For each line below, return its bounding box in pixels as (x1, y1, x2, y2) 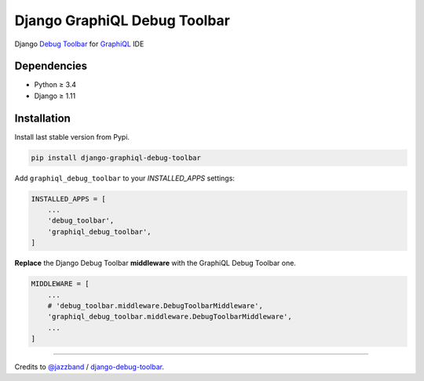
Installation (14, 111, 71, 125)
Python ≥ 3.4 (34, 80, 77, 89)
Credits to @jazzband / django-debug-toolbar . (14, 362, 165, 372)
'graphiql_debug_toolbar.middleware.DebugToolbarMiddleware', (47, 312, 292, 321)
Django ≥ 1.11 (34, 91, 76, 100)
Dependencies (14, 60, 88, 73)
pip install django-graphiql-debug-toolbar (31, 153, 202, 162)
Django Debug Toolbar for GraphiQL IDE (14, 39, 144, 49)
